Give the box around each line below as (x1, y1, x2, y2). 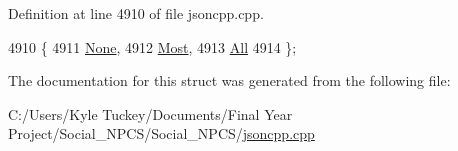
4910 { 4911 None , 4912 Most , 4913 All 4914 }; (8, 36, 297, 57)
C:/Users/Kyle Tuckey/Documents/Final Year (8, 103, 293, 124)
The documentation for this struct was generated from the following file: (8, 70, 451, 91)
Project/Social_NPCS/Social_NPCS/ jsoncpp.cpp (8, 123, 315, 144)
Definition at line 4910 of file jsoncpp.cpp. (8, 3, 264, 23)
